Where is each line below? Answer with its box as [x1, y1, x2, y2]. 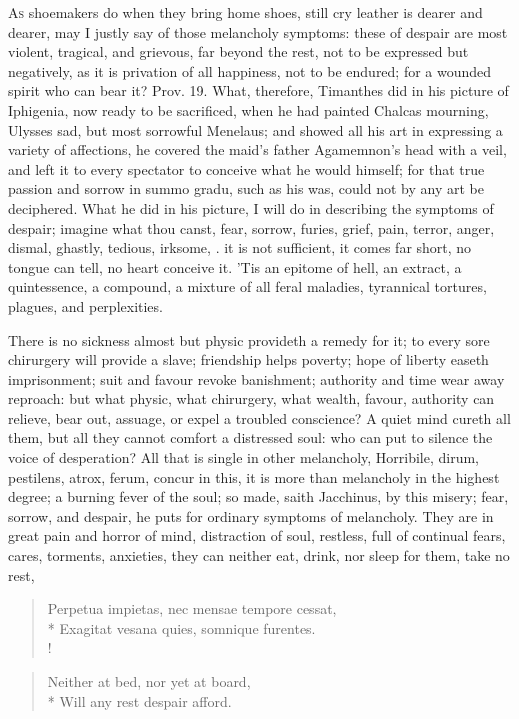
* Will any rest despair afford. [47, 690, 232, 711]
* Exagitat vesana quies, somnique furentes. [47, 617, 316, 638]
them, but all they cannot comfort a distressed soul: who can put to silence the [8, 427, 493, 448]
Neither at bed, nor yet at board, [47, 671, 251, 691]
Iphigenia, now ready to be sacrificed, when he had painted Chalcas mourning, [8, 99, 489, 120]
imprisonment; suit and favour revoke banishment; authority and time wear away [8, 368, 505, 389]
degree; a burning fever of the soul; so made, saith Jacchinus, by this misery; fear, [8, 486, 509, 507]
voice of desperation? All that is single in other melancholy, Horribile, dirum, [8, 447, 480, 468]
